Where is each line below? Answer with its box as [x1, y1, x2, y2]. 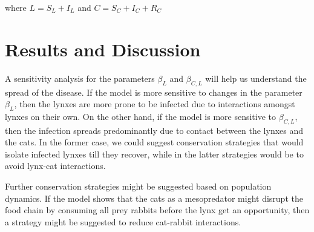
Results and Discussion [5, 36, 201, 61]
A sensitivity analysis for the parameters [5, 71, 155, 84]
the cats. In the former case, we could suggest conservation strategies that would [5, 136, 304, 148]
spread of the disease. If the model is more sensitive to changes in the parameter [5, 85, 303, 98]
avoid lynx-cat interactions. [5, 159, 106, 172]
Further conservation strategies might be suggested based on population [5, 180, 272, 193]
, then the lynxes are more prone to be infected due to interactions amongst [14, 98, 295, 110]
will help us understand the [205, 71, 307, 84]
